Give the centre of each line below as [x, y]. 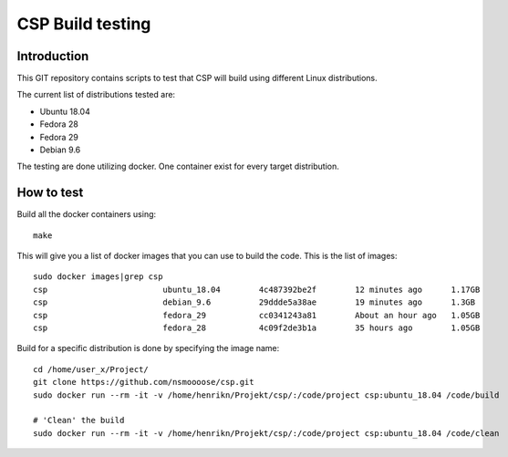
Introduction [53, 56]
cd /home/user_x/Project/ [91, 369]
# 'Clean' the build [79, 421]
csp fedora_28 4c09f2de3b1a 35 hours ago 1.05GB [257, 328]
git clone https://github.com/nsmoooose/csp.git [144, 382]
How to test [50, 193]
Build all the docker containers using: [87, 214]
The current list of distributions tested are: [96, 95]
